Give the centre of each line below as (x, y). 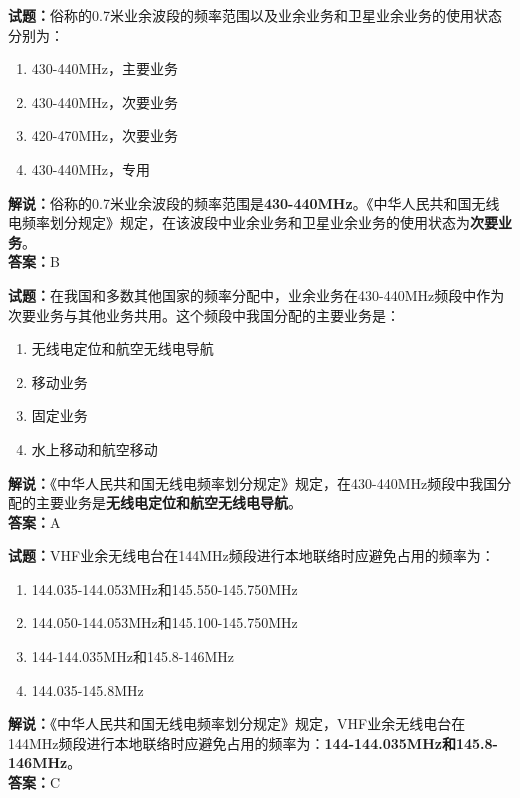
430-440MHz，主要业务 (105, 68)
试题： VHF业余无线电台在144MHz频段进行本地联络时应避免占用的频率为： (251, 555)
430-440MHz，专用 (91, 168)
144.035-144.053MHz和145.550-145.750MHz (164, 588)
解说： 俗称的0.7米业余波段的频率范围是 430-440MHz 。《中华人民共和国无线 (254, 202)
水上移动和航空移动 (94, 448)
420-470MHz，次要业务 (105, 135)
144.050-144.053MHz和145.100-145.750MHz (164, 622)
